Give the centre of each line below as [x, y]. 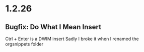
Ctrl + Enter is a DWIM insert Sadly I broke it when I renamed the [72, 39]
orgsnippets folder [24, 44]
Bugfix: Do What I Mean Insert [53, 27]
